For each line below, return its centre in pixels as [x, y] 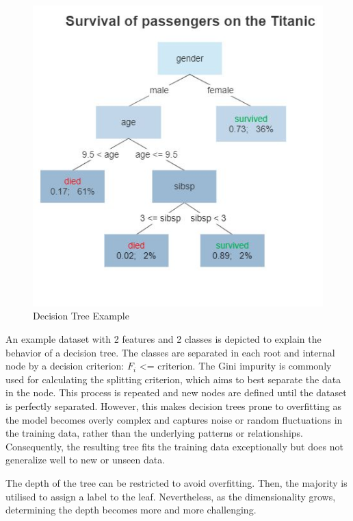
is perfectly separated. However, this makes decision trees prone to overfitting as [174, 406]
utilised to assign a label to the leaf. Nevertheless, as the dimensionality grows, [171, 496]
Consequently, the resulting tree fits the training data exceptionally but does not [174, 446]
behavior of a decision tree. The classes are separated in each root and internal [170, 352]
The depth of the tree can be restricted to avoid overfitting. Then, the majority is [176, 482]
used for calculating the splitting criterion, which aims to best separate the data [173, 379]
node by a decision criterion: [65, 366]
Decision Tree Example [81, 316]
